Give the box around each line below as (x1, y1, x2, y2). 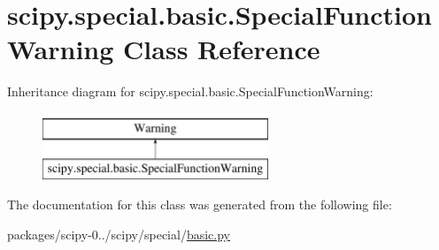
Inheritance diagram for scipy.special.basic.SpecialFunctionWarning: (7, 82, 374, 101)
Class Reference (123, 31, 320, 67)
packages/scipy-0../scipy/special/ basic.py (7, 224, 230, 243)
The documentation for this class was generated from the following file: (7, 195, 392, 214)
